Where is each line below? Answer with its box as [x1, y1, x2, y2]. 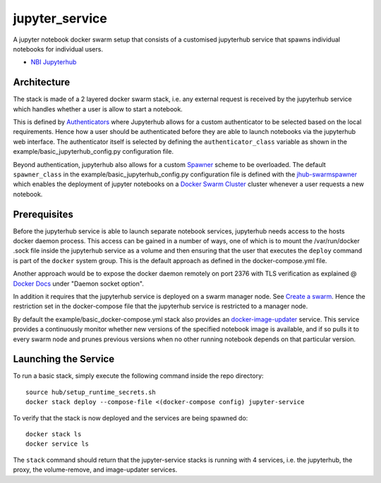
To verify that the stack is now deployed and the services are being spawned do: [13, 413, 248, 422]
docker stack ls [25, 430, 82, 439]
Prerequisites [13, 208, 73, 220]
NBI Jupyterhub [30, 58, 77, 66]
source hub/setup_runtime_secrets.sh [25, 388, 157, 396]
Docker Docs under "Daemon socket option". [13, 279, 144, 288]
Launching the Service [13, 353, 115, 365]
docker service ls [25, 440, 90, 448]
